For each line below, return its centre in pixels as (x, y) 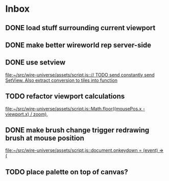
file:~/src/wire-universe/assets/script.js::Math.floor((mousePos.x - (75, 108)
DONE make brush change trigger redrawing (77, 130)
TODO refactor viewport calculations (65, 96)
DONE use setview (35, 63)
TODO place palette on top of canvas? (67, 172)
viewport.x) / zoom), (27, 114)
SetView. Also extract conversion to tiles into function (62, 80)
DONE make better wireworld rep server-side (78, 45)
